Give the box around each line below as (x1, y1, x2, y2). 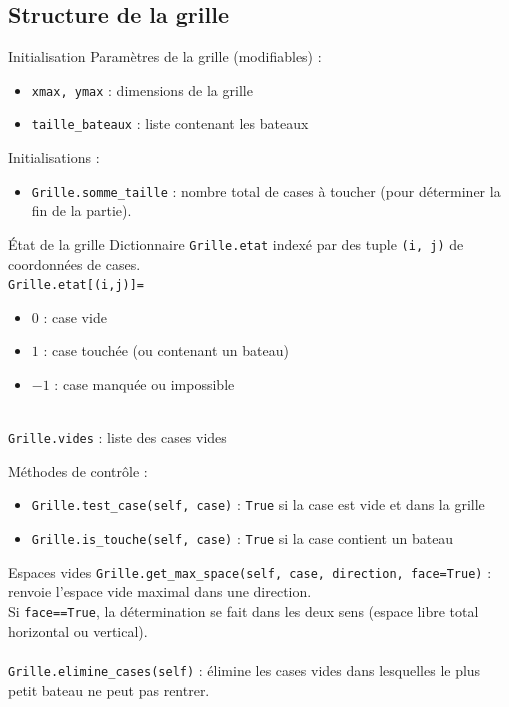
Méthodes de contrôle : (8, 460, 148, 481)
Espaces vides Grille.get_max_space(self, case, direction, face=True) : (8, 561, 492, 582)
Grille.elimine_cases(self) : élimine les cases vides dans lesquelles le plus (8, 659, 481, 680)
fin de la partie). (31, 200, 132, 221)
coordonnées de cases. (8, 253, 141, 274)
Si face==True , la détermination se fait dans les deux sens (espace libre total (8, 601, 479, 622)
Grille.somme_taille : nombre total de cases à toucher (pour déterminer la (31, 180, 501, 201)
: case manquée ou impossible (54, 374, 235, 395)
